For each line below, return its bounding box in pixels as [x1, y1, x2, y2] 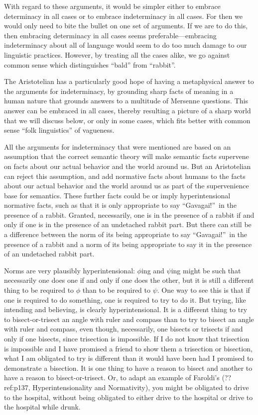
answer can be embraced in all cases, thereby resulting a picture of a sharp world [4, 105, 251, 115]
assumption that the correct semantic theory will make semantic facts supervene [4, 151, 249, 162]
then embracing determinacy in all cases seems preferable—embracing [4, 30, 217, 40]
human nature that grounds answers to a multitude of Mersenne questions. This [4, 95, 248, 106]
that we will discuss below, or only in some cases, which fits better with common [4, 115, 251, 125]
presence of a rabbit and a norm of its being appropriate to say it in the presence [4, 239, 252, 249]
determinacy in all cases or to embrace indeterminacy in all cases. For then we [4, 10, 243, 21]
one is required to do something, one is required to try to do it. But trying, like [4, 294, 246, 305]
